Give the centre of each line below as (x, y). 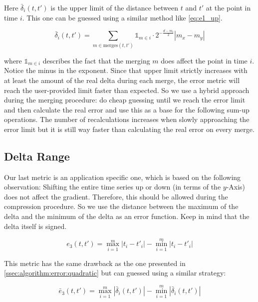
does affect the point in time (204, 60)
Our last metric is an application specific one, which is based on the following (123, 177)
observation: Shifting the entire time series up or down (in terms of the (113, 187)
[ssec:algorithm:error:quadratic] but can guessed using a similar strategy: (115, 273)
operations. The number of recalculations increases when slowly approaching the (127, 119)
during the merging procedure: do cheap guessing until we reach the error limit (125, 100)
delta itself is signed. (35, 226)
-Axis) (236, 187)
